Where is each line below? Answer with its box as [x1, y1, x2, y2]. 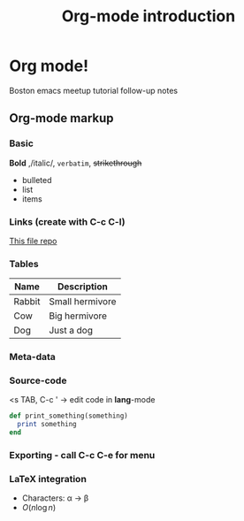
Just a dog [48, 325, 93, 337]
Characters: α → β [21, 493, 89, 503]
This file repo [9, 235, 57, 246]
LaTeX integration [9, 472, 87, 485]
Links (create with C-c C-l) [9, 215, 126, 227]
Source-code [9, 374, 67, 387]
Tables [9, 257, 39, 270]
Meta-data [9, 351, 56, 364]
